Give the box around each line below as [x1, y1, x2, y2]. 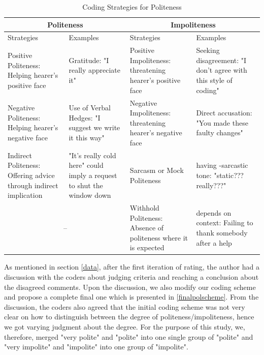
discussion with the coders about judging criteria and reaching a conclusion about [4, 272, 259, 282]
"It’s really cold [69, 150, 116, 160]
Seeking [196, 45, 220, 55]
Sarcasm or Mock [129, 165, 184, 175]
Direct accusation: [196, 107, 252, 118]
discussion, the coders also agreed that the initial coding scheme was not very [4, 301, 245, 312]
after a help [196, 237, 232, 248]
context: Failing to [196, 217, 253, 228]
